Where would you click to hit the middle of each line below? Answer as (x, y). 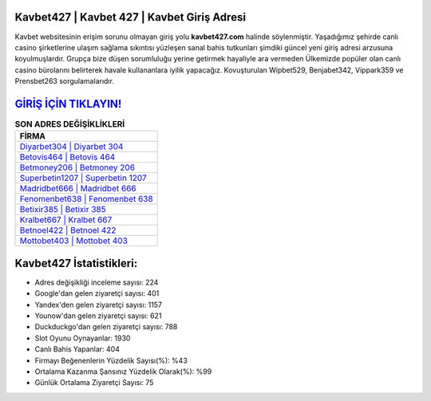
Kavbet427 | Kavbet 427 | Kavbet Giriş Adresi (130, 17)
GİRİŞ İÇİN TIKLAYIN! (68, 104)
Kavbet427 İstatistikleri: (76, 263)
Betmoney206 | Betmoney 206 (77, 167)
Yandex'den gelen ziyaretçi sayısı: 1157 (99, 305)
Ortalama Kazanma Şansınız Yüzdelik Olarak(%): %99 (123, 372)
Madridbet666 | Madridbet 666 (78, 189)
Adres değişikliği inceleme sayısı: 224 (97, 282)
